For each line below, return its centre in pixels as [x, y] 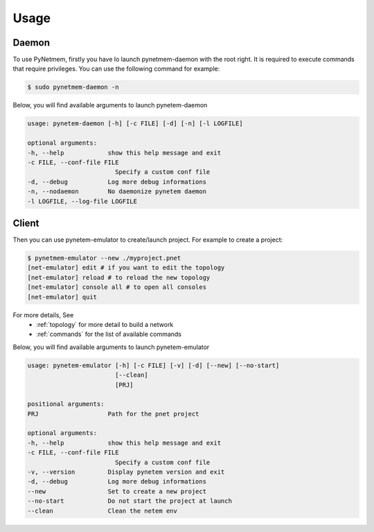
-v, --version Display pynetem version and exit [126, 472]
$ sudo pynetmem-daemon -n [73, 87]
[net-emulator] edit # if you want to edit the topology [126, 268]
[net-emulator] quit [62, 297]
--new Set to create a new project [117, 491]
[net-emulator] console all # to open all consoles [117, 287]
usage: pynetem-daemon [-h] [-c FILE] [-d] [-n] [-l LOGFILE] [135, 124]
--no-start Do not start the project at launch [130, 501]
